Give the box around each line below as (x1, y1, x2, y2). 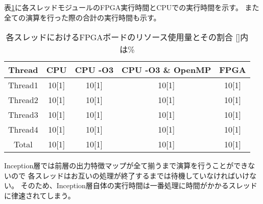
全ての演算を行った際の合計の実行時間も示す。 (4, 12, 161, 22)
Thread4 (8, 123, 38, 136)
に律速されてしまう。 (4, 190, 75, 200)
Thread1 (8, 79, 38, 91)
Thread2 (8, 94, 38, 106)
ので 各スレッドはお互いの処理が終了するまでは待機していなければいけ (11, 170, 250, 181)
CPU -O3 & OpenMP (122, 64, 211, 76)
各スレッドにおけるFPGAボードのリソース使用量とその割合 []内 (6, 31, 249, 43)
